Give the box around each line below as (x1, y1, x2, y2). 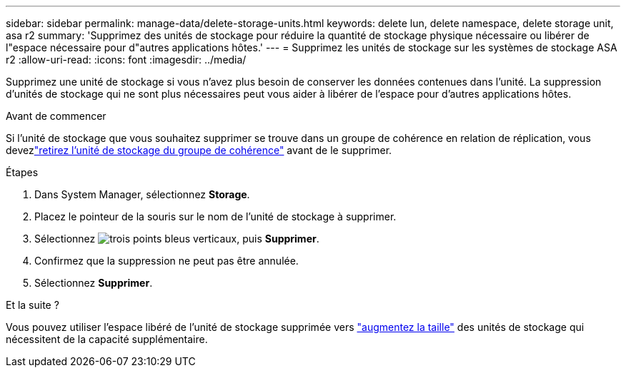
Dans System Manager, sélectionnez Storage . (34, 188, 250, 200)
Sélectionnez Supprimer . (34, 277, 153, 289)
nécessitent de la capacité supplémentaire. (6, 333, 208, 345)
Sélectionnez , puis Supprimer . (34, 233, 319, 245)
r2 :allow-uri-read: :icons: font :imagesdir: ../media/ (6, 53, 247, 66)
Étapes (6, 166, 39, 178)
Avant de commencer (6, 110, 106, 122)
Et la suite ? (6, 299, 59, 311)
